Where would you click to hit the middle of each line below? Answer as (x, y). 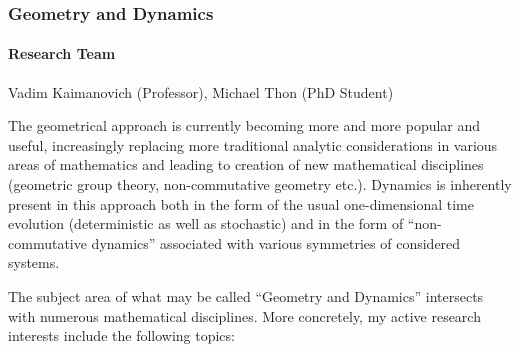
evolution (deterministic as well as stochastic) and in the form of (206, 223)
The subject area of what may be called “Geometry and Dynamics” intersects (246, 295)
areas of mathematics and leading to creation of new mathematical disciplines (246, 164)
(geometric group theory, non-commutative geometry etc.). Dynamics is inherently (260, 184)
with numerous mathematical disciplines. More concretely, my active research (244, 315)
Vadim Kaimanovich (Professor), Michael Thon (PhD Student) (201, 91)
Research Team (62, 53)
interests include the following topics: (121, 335)
